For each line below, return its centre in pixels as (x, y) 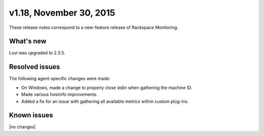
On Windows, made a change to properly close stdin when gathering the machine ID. (107, 88)
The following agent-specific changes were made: (60, 79)
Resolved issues (35, 67)
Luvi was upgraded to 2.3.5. (37, 53)
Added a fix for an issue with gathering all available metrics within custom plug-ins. (105, 101)
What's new (28, 41)
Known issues (31, 115)
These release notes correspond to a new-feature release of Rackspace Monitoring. (94, 27)
